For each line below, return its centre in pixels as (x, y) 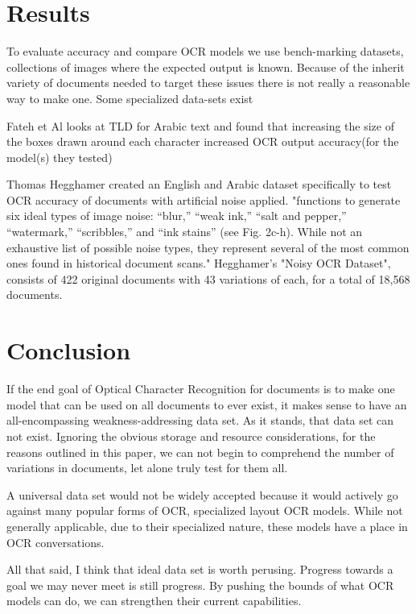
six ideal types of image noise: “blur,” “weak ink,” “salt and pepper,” (177, 216)
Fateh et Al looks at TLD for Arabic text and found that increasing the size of (200, 125)
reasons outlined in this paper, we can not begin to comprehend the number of (200, 452)
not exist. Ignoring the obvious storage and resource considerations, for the (191, 436)
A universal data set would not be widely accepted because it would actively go (202, 494)
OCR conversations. (56, 542)
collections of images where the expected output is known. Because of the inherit (206, 66)
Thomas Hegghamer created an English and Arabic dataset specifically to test (199, 184)
